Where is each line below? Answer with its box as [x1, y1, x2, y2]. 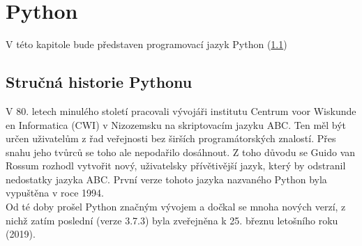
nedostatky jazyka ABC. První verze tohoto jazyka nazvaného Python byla [6, 171, 327, 186]
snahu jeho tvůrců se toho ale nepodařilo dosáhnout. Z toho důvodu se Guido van [6, 144, 356, 159]
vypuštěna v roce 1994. [6, 185, 104, 200]
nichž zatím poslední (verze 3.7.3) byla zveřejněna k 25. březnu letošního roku [6, 213, 338, 227]
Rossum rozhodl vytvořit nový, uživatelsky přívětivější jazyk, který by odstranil [6, 158, 346, 173]
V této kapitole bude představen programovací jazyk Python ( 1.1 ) [6, 37, 287, 52]
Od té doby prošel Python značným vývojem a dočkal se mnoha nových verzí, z [6, 199, 346, 214]
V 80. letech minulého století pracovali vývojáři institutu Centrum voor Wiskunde [6, 103, 356, 118]
